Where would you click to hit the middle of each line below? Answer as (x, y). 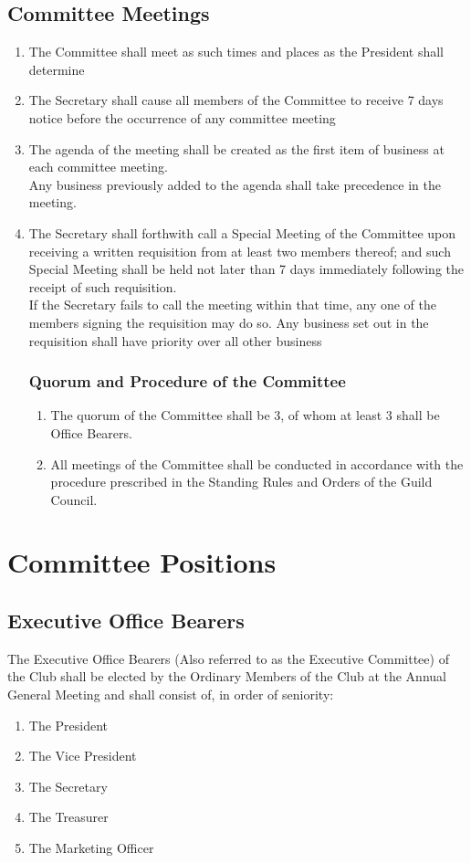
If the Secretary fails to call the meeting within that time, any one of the (232, 305)
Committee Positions (142, 562)
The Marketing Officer (91, 848)
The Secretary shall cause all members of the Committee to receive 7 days (236, 100)
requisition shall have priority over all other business (175, 340)
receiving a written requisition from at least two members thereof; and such (240, 251)
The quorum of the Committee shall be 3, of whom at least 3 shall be (245, 415)
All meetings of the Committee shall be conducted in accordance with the (257, 463)
